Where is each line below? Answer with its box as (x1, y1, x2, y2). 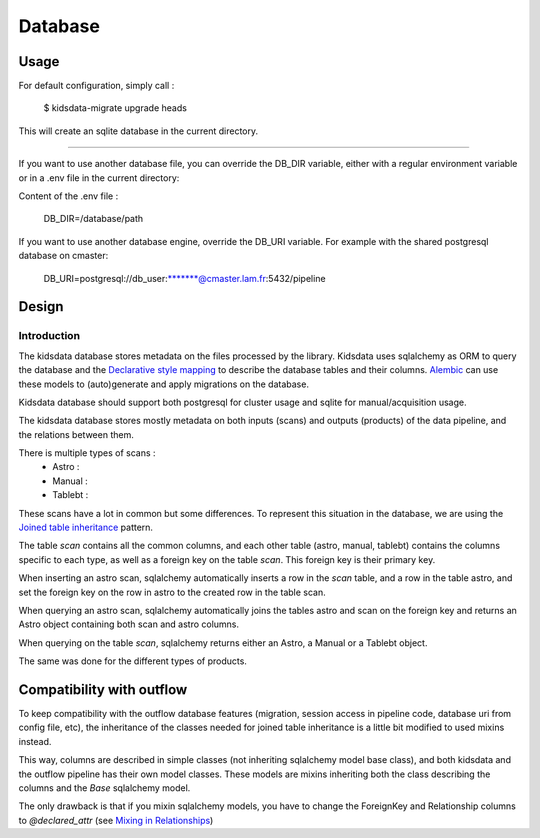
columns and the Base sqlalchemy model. (18, 782, 191, 794)
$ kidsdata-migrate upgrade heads (43, 102, 187, 114)
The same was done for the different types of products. (18, 655, 247, 667)
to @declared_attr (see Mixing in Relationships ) (18, 814, 214, 826)
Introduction (18, 329, 80, 343)
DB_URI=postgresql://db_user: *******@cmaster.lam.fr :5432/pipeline (43, 272, 326, 284)
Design (18, 298, 64, 315)
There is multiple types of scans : (18, 447, 156, 459)
